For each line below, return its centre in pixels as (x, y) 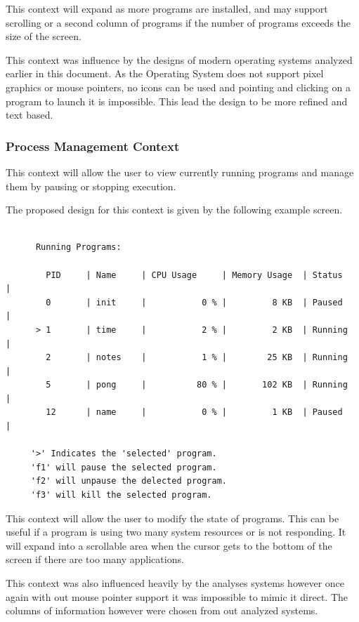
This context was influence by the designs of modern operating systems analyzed (179, 59)
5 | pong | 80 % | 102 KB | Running (197, 385)
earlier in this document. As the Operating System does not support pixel (165, 73)
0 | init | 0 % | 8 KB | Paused (194, 302)
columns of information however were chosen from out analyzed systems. (162, 610)
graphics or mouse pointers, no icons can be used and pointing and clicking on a (178, 87)
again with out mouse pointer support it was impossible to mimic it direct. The (177, 596)
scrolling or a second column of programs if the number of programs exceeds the (178, 22)
